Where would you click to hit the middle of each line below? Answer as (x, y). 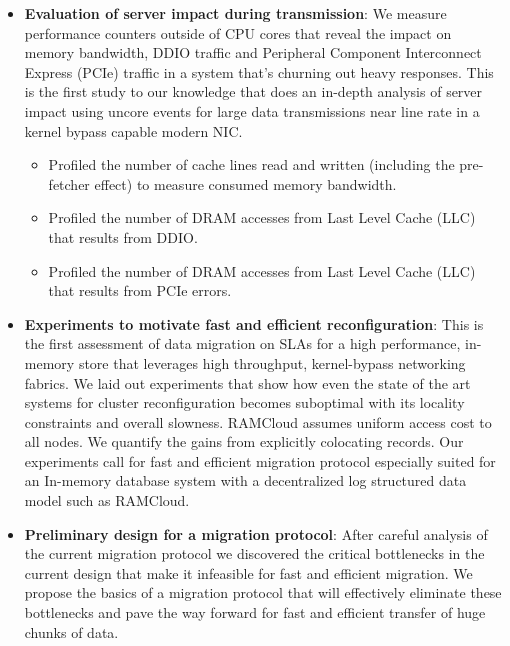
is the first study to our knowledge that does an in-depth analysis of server (253, 91)
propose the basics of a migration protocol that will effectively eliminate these (263, 592)
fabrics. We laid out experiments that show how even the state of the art (247, 382)
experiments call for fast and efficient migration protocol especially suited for (260, 460)
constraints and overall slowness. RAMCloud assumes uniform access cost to (258, 421)
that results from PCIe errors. (140, 290)
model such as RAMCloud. (107, 500)
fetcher (69, 183)
